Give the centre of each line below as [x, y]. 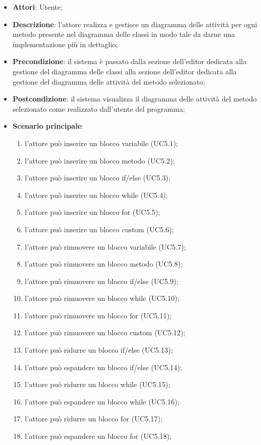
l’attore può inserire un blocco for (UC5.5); [93, 212]
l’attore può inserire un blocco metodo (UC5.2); [100, 160]
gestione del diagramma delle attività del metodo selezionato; [109, 81]
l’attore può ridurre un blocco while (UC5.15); [97, 384]
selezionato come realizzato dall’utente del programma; [99, 108]
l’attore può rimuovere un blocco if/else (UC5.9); [102, 281]
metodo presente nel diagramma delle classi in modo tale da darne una [124, 34]
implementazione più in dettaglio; [65, 44]
